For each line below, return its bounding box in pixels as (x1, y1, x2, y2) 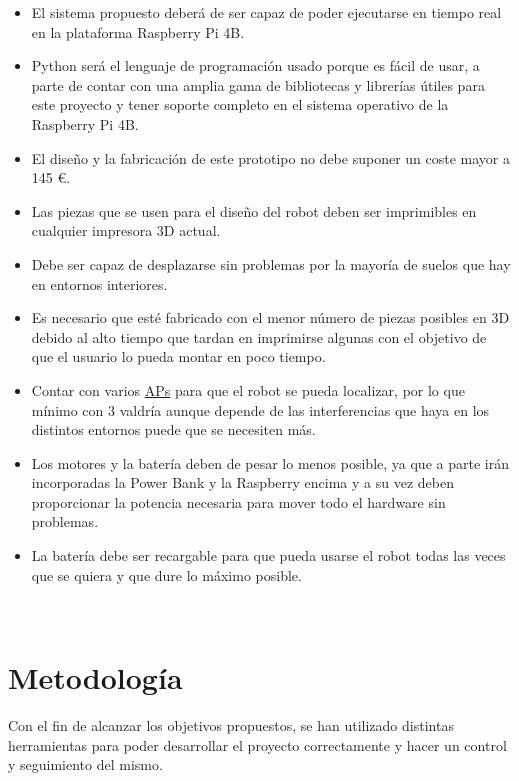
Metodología (8, 657, 183, 698)
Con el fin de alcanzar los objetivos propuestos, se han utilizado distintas (8, 714, 454, 735)
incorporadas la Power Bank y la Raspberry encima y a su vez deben (31, 472, 454, 493)
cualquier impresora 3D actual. (31, 220, 221, 241)
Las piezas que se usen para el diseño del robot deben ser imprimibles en (31, 200, 477, 221)
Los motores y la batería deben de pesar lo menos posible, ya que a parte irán (31, 452, 509, 473)
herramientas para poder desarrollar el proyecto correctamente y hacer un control (8, 734, 507, 755)
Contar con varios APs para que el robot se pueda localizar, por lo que (31, 379, 465, 400)
